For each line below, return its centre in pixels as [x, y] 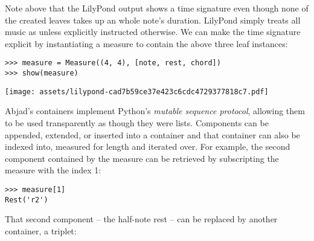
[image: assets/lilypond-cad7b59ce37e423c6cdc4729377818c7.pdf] [137, 92]
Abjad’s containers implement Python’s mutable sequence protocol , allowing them [155, 111]
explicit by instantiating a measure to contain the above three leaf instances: [146, 43]
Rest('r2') [27, 200]
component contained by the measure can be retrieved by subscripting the [142, 158]
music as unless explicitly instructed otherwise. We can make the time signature [153, 32]
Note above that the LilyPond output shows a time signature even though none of [157, 8]
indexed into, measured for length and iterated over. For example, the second [148, 146]
